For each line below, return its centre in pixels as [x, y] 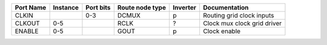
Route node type [142, 7]
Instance [66, 7]
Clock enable [222, 31]
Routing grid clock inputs [239, 15]
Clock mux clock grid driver [243, 23]
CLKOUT [28, 23]
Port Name [31, 7]
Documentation [226, 7]
